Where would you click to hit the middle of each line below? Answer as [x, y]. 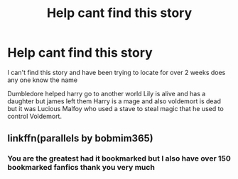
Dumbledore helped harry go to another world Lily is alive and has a [107, 93]
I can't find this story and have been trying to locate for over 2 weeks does [117, 72]
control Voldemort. [35, 116]
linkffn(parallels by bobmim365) [81, 138]
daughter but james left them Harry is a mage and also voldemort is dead [114, 101]
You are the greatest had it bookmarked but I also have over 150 [119, 158]
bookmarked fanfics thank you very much [81, 168]
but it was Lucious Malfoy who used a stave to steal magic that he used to [115, 108]
